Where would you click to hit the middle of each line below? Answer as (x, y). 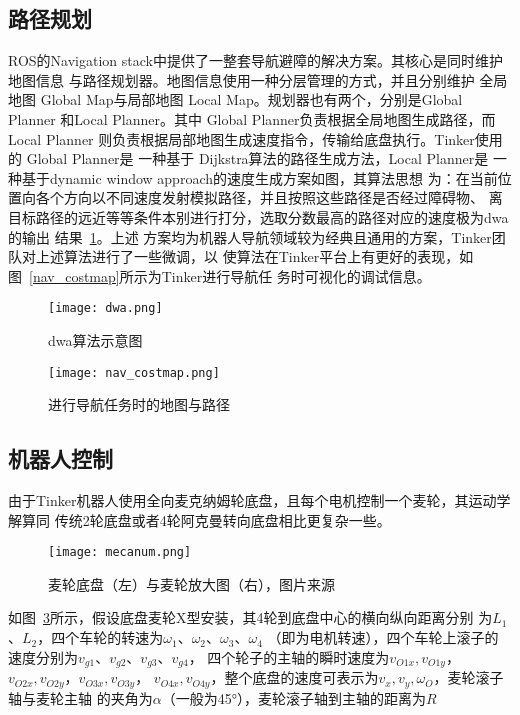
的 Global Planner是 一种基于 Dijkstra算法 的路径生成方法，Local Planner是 (248, 158)
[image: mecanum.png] (120, 552)
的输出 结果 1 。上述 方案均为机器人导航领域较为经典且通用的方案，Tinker (250, 236)
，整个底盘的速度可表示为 (294, 677)
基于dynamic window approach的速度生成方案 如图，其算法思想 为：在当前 (259, 177)
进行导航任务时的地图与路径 (139, 404)
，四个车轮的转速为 (100, 637)
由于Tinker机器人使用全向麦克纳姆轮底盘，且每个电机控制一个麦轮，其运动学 (259, 500)
